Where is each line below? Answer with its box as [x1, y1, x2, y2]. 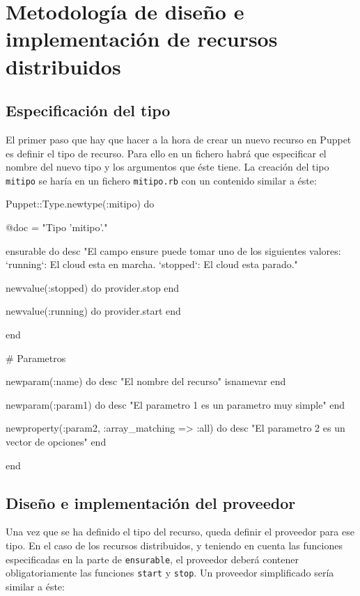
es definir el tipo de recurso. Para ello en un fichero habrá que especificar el [6, 146, 327, 160]
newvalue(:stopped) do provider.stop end [6, 280, 180, 295]
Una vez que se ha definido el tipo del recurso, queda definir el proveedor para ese [6, 524, 354, 539]
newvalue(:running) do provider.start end [6, 304, 181, 318]
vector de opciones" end [6, 434, 107, 448]
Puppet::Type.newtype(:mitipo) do [6, 196, 155, 211]
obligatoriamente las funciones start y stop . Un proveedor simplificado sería [6, 565, 334, 580]
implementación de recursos [6, 24, 278, 53]
